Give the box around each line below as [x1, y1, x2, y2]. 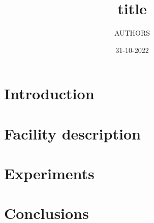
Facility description [4, 123, 141, 144]
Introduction [4, 83, 95, 104]
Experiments [4, 163, 95, 184]
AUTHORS [114, 27, 150, 38]
